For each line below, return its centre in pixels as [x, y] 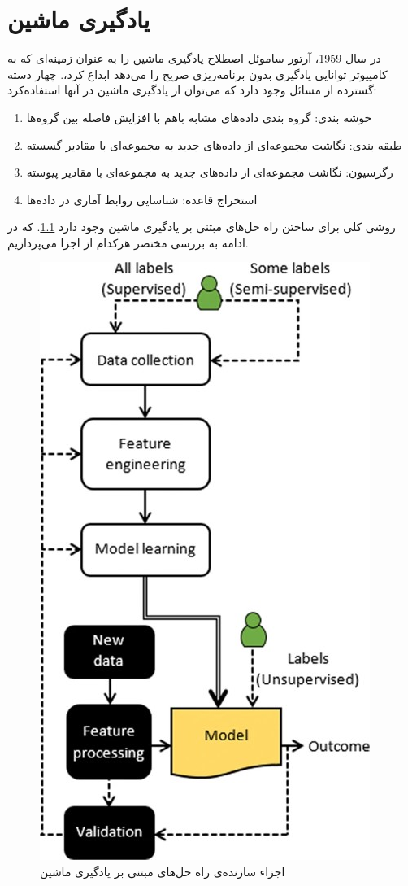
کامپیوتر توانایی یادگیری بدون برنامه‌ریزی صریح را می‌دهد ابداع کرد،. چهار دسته [197, 74]
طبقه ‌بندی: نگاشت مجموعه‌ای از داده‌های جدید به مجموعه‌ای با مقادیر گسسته [214, 144]
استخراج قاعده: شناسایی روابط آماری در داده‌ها [142, 199]
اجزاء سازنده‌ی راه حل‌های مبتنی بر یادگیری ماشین [163, 872]
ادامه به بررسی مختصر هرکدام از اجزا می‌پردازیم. [128, 242]
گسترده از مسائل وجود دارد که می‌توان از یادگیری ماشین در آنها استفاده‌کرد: [192, 90]
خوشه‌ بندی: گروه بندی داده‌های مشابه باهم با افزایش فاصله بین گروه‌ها [199, 117]
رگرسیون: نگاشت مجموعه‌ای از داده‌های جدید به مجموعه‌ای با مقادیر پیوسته [210, 172]
